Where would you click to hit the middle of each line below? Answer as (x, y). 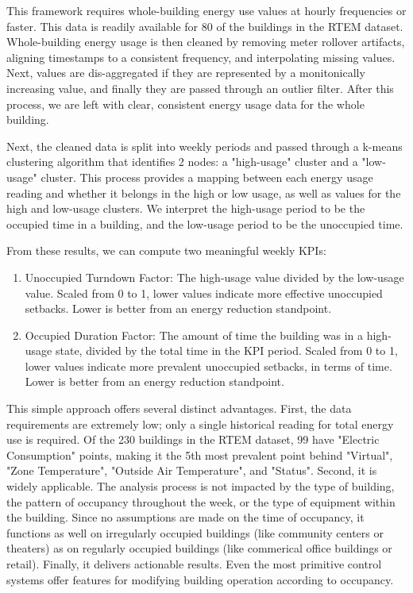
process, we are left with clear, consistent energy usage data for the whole (185, 104)
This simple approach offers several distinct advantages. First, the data (179, 408)
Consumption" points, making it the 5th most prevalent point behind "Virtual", (200, 454)
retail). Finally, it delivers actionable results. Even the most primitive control (194, 564)
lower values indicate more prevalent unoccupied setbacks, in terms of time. (208, 366)
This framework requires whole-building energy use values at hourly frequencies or (206, 10)
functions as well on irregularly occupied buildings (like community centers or (195, 532)
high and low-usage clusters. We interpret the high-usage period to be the (186, 208)
